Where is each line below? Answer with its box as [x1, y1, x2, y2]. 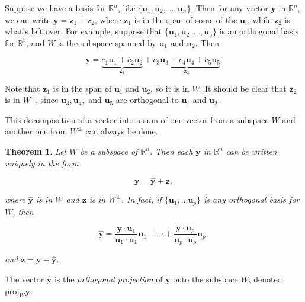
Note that [5, 82, 40, 94]
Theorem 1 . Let [5, 145, 67, 158]
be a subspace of [80, 145, 138, 158]
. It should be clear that [200, 82, 287, 94]
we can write [5, 13, 51, 25]
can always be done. [85, 125, 158, 137]
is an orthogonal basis [219, 25, 298, 37]
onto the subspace [173, 273, 238, 285]
